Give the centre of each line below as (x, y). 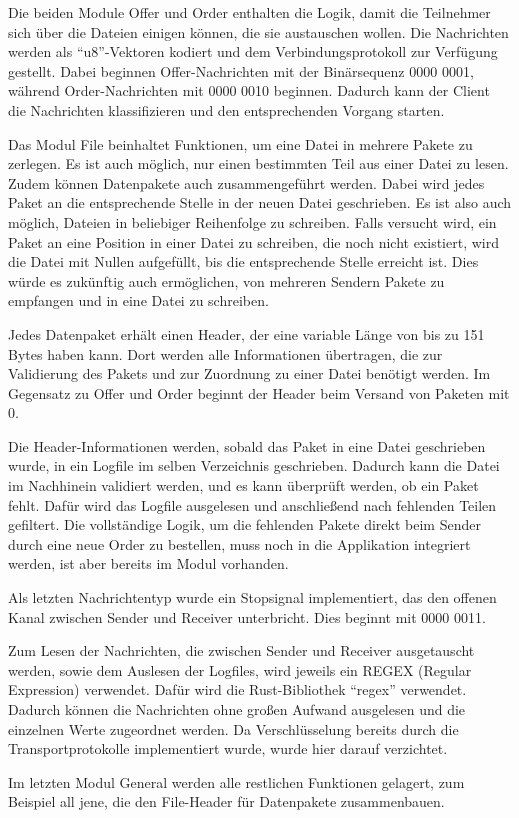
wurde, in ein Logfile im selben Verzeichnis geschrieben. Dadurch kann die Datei (254, 465)
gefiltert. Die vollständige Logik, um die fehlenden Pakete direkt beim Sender (244, 524)
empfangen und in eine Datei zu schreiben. (138, 300)
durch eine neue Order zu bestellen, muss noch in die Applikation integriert (239, 543)
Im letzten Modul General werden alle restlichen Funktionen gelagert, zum (236, 781)
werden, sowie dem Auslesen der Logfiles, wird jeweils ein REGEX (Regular (240, 669)
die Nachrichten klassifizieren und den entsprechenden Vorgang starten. (226, 109)
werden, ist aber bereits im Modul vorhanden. (148, 563)
